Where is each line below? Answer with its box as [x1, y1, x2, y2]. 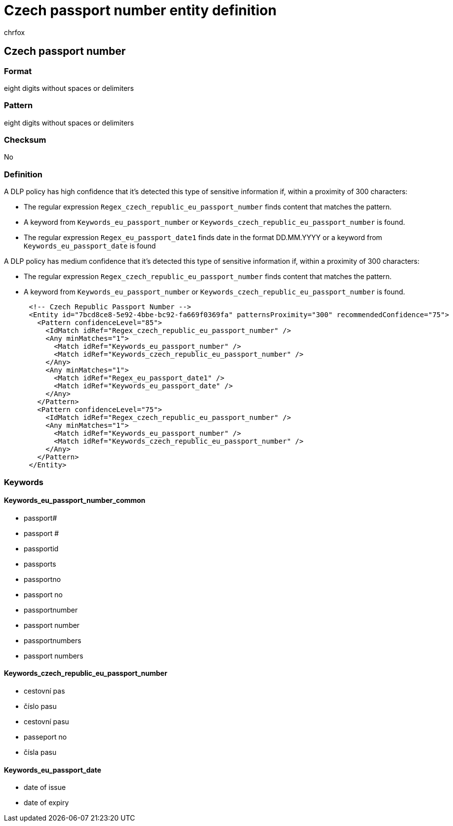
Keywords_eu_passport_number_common [4, 496, 146, 505]
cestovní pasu [24, 717, 69, 726]
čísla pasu [24, 748, 57, 757]
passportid [24, 544, 59, 553]
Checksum [4, 135, 46, 145]
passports [24, 559, 56, 568]
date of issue [24, 783, 66, 792]
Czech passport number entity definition [4, 2, 277, 19]
